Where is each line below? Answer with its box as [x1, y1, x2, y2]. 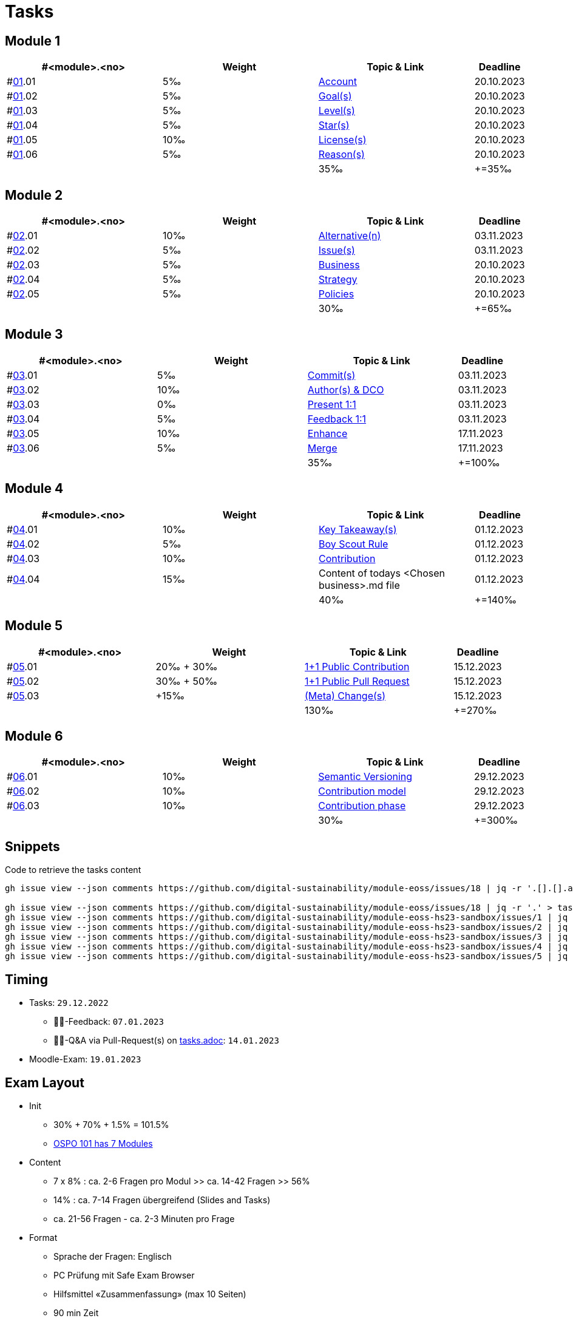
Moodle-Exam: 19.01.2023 [29, 1054, 141, 1065]
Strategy [318, 273, 358, 286]
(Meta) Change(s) [305, 689, 386, 702]
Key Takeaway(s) [319, 523, 397, 535]
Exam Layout [5, 1075, 84, 1090]
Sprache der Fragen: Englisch [53, 1251, 172, 1262]
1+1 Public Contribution [305, 660, 410, 673]
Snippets [5, 838, 60, 854]
